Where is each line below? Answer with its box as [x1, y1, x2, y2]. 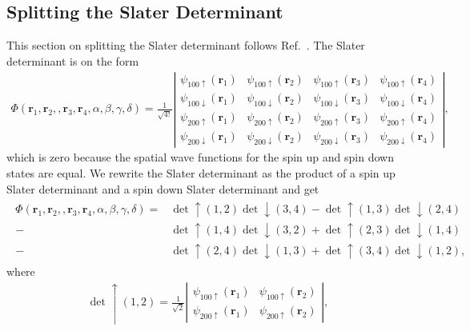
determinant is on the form [6, 52, 139, 69]
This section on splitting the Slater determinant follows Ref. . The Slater [6, 37, 365, 54]
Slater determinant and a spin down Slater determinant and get [6, 180, 319, 197]
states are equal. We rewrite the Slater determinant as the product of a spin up [6, 165, 396, 181]
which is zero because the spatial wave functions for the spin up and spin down [6, 149, 394, 165]
